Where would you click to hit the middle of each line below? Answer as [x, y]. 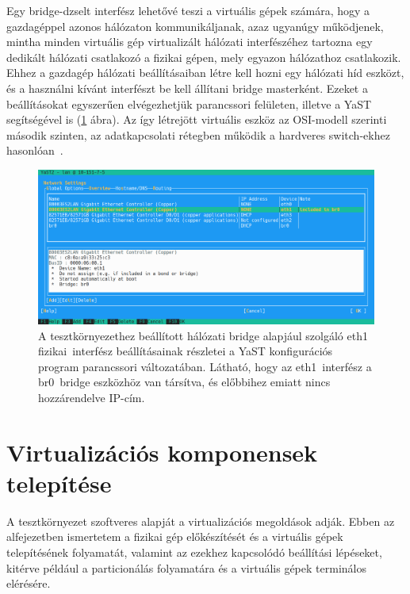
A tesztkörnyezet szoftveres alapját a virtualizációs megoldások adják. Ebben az [201, 521]
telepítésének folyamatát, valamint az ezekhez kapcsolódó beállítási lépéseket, [194, 552]
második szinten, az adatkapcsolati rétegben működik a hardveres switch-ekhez [198, 134]
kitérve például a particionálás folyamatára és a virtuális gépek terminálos [186, 567]
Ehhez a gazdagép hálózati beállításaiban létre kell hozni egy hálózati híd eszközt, [205, 73]
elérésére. [29, 583]
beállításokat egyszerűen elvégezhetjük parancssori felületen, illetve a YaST [189, 103]
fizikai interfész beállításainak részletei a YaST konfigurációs [186, 351]
